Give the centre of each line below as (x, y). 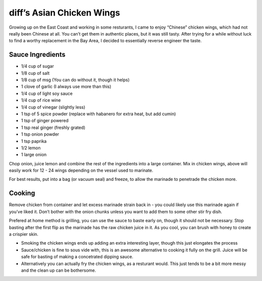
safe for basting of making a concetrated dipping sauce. (77, 257)
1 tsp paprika (34, 141)
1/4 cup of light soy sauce (47, 93)
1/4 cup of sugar (38, 66)
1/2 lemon (31, 148)
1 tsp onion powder (40, 134)
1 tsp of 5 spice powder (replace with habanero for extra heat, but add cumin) (98, 114)
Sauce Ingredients (37, 55)
